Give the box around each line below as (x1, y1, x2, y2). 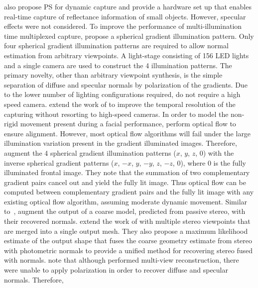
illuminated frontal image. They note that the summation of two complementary (4, 167, 250, 178)
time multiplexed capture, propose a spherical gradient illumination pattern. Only (4, 30, 254, 41)
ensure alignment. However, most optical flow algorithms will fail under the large (4, 128, 251, 138)
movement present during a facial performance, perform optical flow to (20, 118, 236, 129)
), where (180, 157, 206, 168)
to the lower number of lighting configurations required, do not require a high (4, 89, 241, 99)
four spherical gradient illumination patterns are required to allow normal (4, 40, 229, 51)
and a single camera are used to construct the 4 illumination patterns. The (4, 60, 232, 70)
